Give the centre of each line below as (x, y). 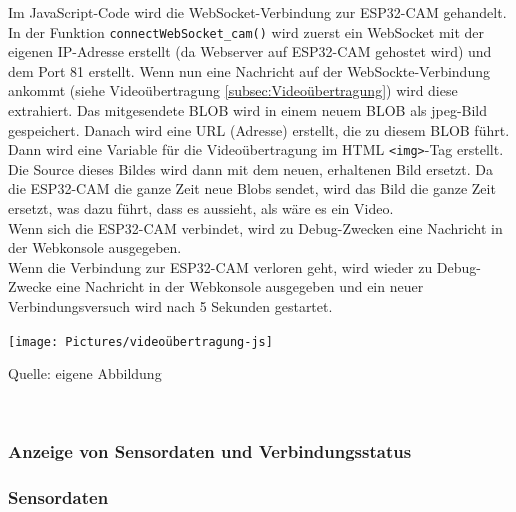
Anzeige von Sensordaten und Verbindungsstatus (210, 451)
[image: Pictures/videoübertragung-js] (140, 341)
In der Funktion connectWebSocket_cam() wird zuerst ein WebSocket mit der (246, 31)
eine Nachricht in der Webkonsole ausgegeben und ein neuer (240, 286)
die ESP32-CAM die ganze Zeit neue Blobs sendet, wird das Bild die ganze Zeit (252, 188)
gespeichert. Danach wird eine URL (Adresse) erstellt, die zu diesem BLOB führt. (259, 129)
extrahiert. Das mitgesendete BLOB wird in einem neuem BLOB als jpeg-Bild (248, 110)
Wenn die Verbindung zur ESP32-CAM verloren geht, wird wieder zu (220, 266)
